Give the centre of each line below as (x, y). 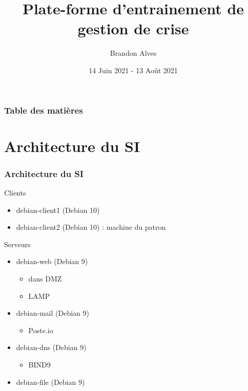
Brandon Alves (133, 53)
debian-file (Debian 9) (50, 382)
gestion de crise (133, 28)
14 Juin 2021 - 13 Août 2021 (133, 70)
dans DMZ (45, 278)
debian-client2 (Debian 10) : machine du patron (91, 227)
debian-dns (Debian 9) (51, 347)
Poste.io (41, 330)
